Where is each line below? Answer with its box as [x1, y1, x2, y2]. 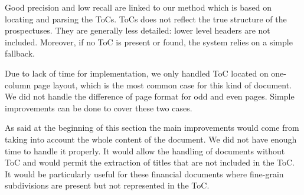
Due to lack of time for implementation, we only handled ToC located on [5, 67, 269, 79]
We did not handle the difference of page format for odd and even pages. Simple [5, 90, 295, 103]
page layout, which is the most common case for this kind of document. [33, 78, 292, 91]
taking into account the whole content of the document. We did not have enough [5, 133, 297, 145]
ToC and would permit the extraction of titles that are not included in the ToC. [5, 156, 295, 168]
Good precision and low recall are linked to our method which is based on [5, 1, 272, 13]
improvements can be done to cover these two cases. [5, 101, 192, 114]
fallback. [5, 47, 35, 60]
